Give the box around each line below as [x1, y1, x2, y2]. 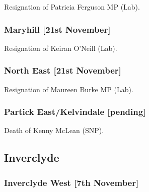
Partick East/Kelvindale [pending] [4, 105, 146, 118]
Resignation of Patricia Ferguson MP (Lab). [4, 2, 140, 12]
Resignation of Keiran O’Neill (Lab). [4, 42, 117, 53]
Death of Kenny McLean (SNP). [4, 125, 104, 136]
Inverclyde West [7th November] [4, 176, 139, 188]
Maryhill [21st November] [4, 23, 111, 35]
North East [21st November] [4, 64, 121, 77]
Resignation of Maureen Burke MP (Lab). [4, 84, 133, 94]
